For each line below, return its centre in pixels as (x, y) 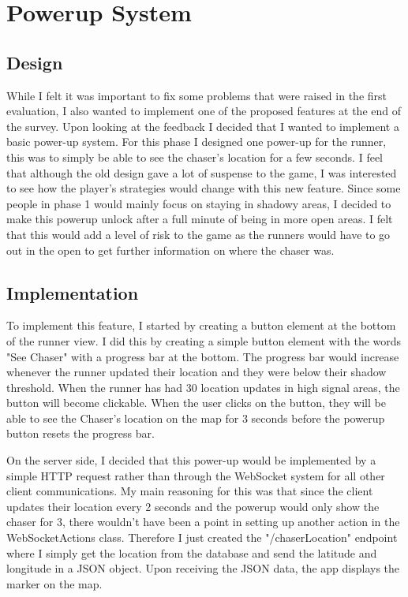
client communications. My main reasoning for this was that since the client (190, 491)
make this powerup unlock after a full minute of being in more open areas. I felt (200, 219)
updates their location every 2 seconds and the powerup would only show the (193, 506)
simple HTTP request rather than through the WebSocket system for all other (196, 475)
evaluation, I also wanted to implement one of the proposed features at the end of (204, 111)
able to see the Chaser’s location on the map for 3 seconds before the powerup (196, 418)
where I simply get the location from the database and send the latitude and (192, 552)
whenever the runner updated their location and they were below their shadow (197, 372)
